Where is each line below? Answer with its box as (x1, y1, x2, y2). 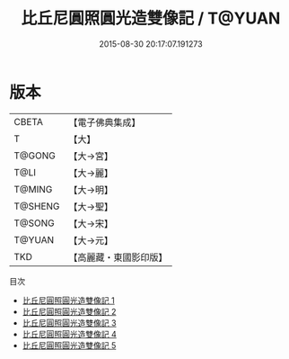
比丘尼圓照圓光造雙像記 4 (22, 328, 117, 339)
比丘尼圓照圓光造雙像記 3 (22, 317, 117, 328)
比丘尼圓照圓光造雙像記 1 (22, 294, 115, 306)
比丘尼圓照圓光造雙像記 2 (22, 306, 117, 317)
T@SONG (13, 217, 56, 229)
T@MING (13, 183, 53, 195)
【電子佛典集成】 (68, 116, 141, 129)
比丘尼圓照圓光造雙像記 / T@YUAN (21, 8, 281, 29)
